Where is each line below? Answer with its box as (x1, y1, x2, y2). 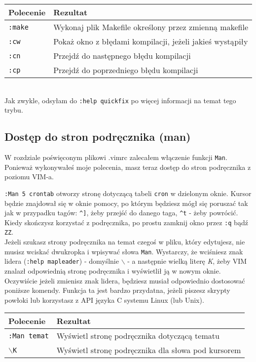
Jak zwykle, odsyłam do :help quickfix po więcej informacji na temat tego (4, 95, 236, 105)
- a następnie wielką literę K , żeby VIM (127, 256, 247, 266)
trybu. (4, 105, 23, 115)
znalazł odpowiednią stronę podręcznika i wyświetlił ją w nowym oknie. (4, 266, 221, 276)
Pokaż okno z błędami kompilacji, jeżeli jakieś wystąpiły (53, 36, 248, 47)
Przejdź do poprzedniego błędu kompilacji (53, 64, 198, 76)
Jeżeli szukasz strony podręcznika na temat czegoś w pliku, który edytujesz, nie (4, 237, 245, 247)
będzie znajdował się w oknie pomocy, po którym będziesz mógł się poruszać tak (4, 198, 248, 208)
